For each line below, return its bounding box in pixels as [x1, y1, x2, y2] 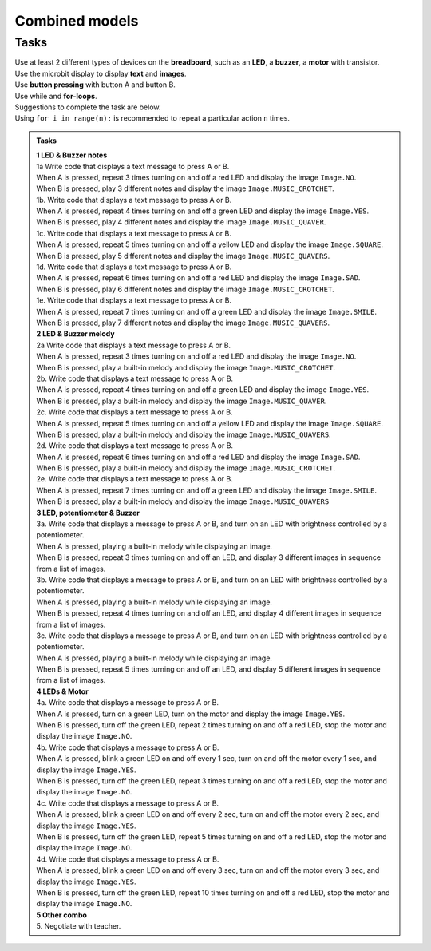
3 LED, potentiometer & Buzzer [36, 508, 140, 517]
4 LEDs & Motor [36, 687, 89, 696]
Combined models [14, 12, 139, 30]
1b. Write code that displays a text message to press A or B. [36, 195, 232, 204]
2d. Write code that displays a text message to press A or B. [36, 441, 234, 450]
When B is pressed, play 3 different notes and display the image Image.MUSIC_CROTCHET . [36, 184, 334, 193]
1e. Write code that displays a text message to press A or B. [36, 295, 231, 305]
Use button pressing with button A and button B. [14, 80, 176, 89]
